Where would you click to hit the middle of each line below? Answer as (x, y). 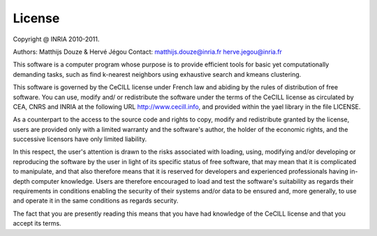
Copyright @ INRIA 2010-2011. (56, 39)
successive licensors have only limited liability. (80, 139)
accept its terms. (37, 223)
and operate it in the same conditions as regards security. (96, 201)
